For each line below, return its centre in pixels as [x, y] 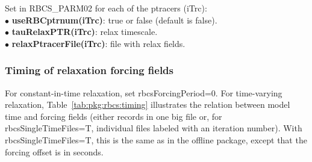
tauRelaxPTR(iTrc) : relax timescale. [85, 32]
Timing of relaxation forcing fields [89, 70]
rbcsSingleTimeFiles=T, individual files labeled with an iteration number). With [154, 128]
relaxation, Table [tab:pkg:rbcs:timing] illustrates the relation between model [148, 104]
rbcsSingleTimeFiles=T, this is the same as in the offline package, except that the [156, 139]
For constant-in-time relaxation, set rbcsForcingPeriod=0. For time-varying [144, 92]
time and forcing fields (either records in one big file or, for [114, 116]
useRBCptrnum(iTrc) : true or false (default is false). [114, 20]
